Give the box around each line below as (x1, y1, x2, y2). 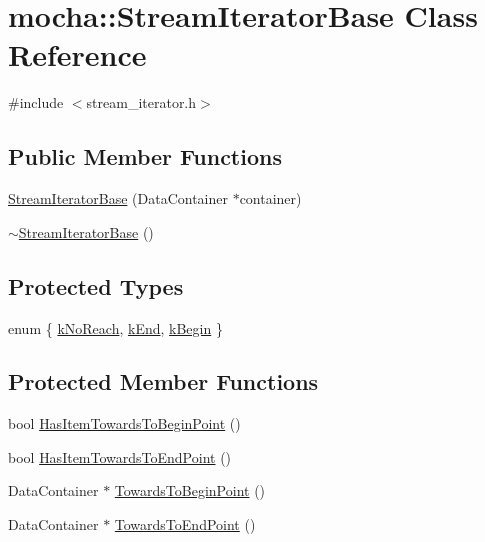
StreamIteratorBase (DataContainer (8, 188, 228, 209)
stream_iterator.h (86, 92, 197, 113)
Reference (8, 34, 147, 75)
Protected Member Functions (8, 366, 319, 397)
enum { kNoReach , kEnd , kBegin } (8, 317, 223, 338)
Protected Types (8, 270, 184, 301)
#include (8, 92, 64, 113)
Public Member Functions (8, 141, 282, 172)
